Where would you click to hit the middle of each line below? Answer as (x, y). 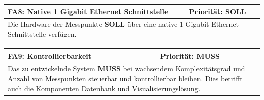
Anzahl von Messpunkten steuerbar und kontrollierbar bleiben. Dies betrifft (125, 78)
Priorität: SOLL (218, 11)
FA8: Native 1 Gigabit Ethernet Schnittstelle (88, 11)
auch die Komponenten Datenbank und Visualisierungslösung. (104, 88)
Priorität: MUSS (190, 55)
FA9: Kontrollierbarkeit (50, 55)
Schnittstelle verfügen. (42, 34)
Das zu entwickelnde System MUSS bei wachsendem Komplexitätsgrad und (126, 68)
